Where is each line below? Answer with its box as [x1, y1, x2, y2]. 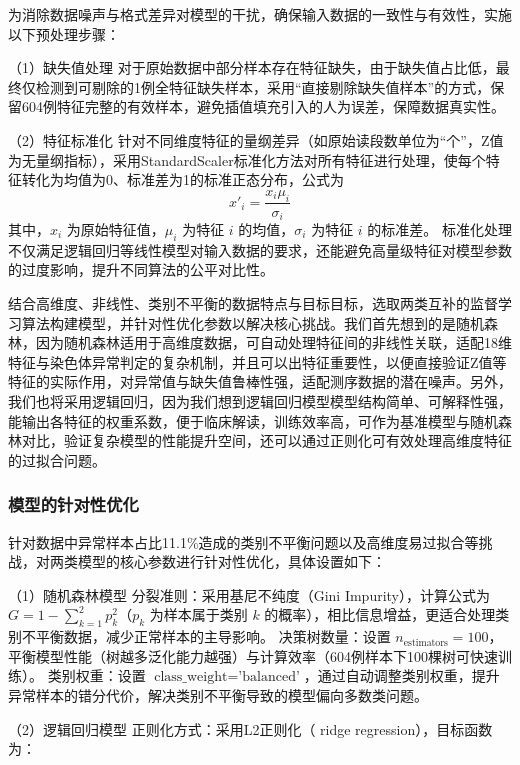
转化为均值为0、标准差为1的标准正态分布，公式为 [21, 169, 344, 190]
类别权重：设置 [47, 665, 146, 686]
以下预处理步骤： [8, 23, 120, 44]
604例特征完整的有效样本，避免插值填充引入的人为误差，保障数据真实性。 [21, 96, 505, 117]
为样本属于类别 [149, 604, 248, 625]
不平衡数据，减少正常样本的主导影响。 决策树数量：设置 [21, 626, 391, 647]
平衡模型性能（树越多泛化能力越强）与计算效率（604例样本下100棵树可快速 [8, 645, 498, 666]
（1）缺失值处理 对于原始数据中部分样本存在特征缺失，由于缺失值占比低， [8, 57, 496, 78]
